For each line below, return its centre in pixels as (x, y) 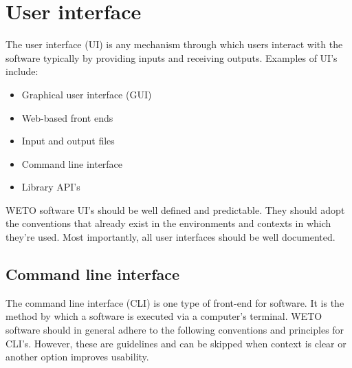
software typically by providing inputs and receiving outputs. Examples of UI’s (172, 57)
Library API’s (51, 187)
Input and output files (68, 141)
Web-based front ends (67, 117)
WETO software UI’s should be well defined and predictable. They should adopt (175, 209)
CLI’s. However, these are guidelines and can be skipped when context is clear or (176, 343)
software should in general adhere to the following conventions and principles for (175, 330)
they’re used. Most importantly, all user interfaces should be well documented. (170, 237)
